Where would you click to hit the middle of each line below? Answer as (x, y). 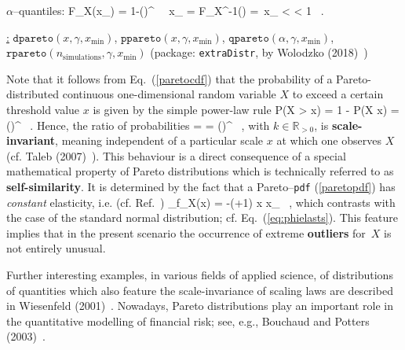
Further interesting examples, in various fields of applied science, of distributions (200, 275)
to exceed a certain (338, 94)
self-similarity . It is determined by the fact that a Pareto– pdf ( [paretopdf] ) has (201, 186)
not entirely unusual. (56, 248)
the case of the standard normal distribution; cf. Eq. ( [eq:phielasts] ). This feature (202, 217)
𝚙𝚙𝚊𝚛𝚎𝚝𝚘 (141, 38)
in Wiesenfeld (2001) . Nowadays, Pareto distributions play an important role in (200, 306)
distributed (33, 94)
